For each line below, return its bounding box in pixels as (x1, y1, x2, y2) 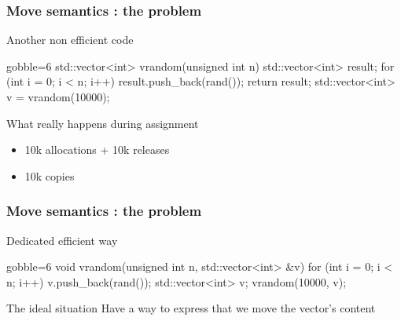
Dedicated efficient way (6, 232, 118, 248)
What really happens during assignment (6, 115, 199, 131)
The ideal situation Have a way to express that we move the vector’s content (6, 300, 376, 316)
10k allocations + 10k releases (24, 141, 170, 158)
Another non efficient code (6, 31, 134, 48)
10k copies (24, 167, 75, 184)
